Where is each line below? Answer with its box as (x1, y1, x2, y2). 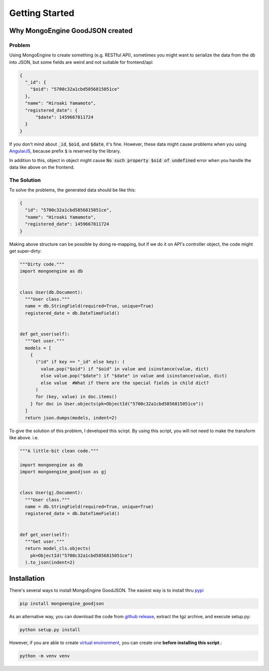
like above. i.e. (9, 434, 39, 441)
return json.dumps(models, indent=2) (25, 415, 117, 421)
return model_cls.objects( (25, 546, 91, 551)
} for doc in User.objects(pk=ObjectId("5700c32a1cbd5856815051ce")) (30, 401, 204, 406)
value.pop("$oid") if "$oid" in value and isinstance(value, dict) (40, 366, 209, 371)
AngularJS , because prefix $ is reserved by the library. (9, 148, 121, 154)
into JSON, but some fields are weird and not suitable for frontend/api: (9, 59, 154, 65)
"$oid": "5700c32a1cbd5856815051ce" (30, 86, 120, 92)
